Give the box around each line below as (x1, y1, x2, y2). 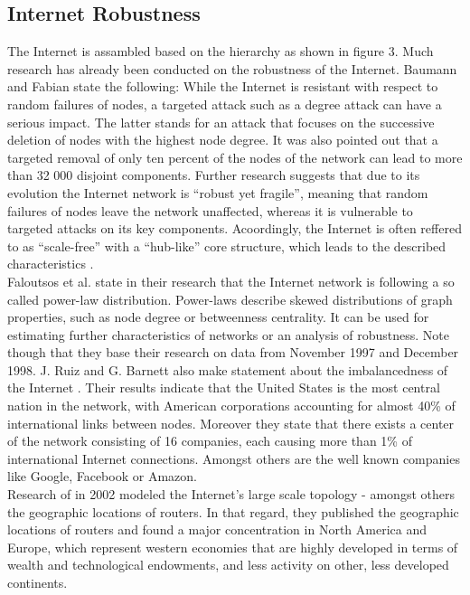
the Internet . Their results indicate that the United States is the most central (7, 378, 440, 397)
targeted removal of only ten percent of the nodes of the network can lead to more (7, 147, 463, 166)
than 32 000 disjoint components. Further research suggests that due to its (7, 165, 420, 184)
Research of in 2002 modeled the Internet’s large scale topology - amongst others (7, 485, 455, 504)
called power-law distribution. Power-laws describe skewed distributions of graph (7, 289, 453, 308)
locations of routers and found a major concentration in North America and (7, 520, 427, 539)
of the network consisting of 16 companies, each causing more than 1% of (7, 431, 412, 450)
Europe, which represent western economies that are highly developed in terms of (7, 537, 458, 556)
